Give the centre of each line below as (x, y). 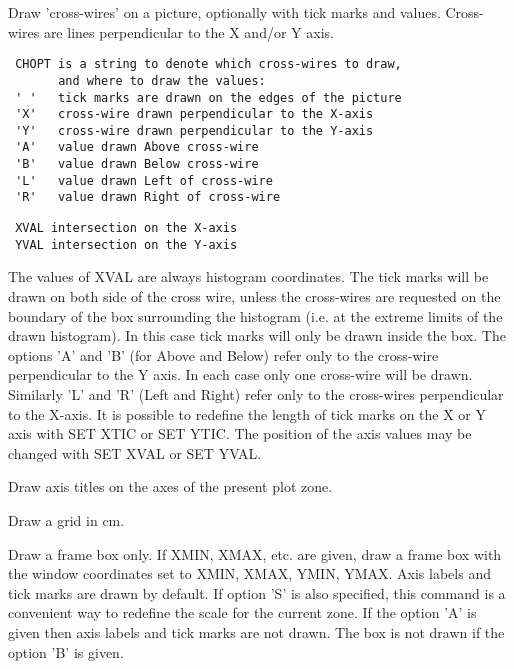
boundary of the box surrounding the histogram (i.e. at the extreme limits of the (255, 315)
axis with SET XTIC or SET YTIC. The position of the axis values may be (240, 433)
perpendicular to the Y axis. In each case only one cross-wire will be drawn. (240, 374)
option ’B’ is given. (66, 651)
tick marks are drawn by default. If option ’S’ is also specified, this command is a (257, 592)
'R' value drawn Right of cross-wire (148, 197)
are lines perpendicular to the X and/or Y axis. (188, 31)
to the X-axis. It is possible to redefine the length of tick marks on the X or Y (247, 413)
